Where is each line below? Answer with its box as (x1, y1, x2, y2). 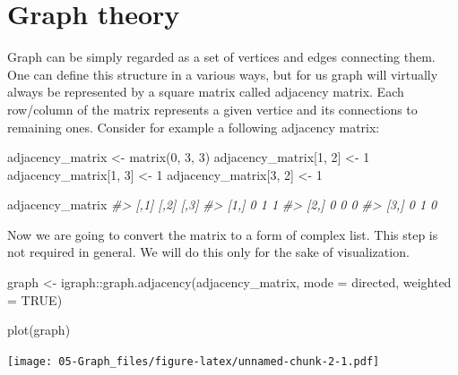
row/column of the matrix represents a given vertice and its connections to (7, 99, 418, 118)
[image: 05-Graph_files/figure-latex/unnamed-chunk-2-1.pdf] (7, 354, 380, 368)
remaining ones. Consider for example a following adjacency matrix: (7, 117, 380, 136)
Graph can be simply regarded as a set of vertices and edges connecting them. (7, 47, 436, 66)
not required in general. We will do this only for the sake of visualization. (7, 243, 410, 261)
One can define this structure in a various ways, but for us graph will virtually (7, 64, 438, 83)
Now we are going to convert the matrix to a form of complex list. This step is (7, 225, 438, 243)
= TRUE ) (7, 290, 63, 309)
